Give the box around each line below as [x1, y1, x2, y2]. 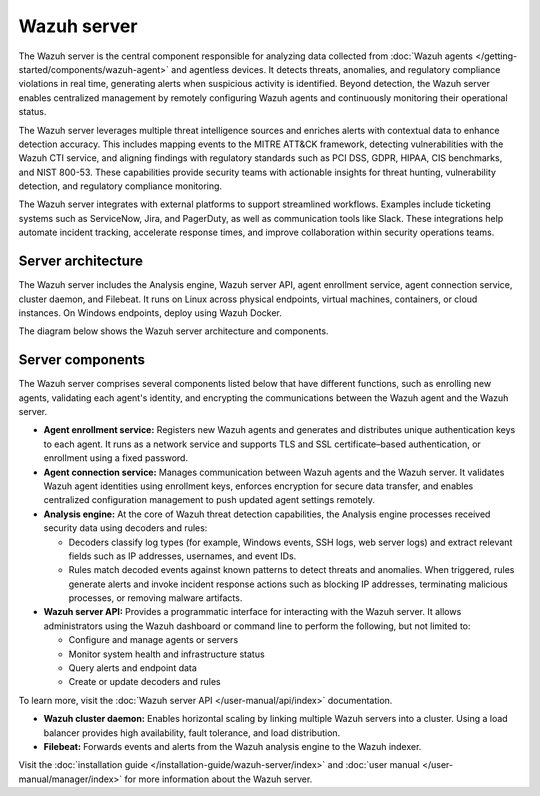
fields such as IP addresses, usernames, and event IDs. [68, 550, 297, 562]
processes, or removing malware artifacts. [68, 592, 243, 604]
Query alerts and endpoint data [68, 662, 197, 674]
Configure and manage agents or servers [68, 634, 239, 646]
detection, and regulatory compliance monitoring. [18, 180, 223, 192]
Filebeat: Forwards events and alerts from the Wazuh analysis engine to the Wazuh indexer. [43, 740, 422, 752]
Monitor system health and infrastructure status [68, 648, 265, 660]
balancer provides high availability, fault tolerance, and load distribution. [43, 726, 341, 739]
